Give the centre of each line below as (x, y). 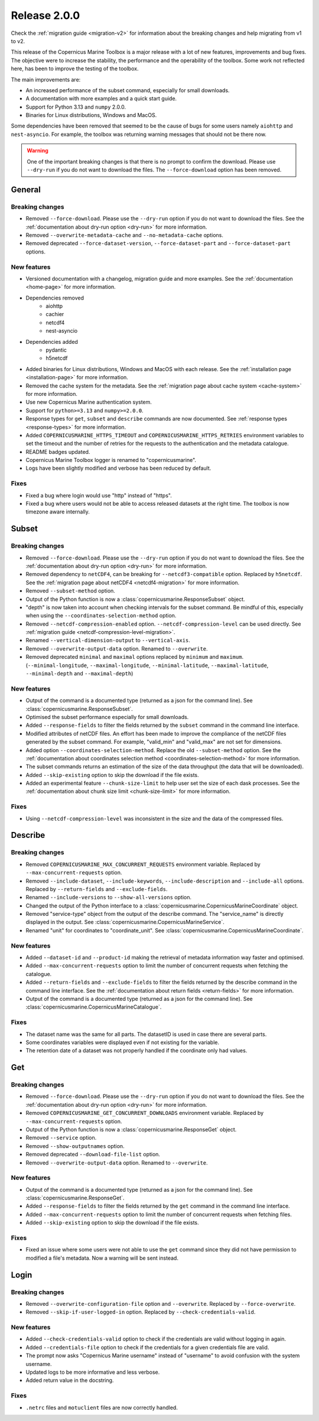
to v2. (18, 41)
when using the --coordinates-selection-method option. (101, 616)
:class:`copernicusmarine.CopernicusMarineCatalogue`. (94, 1007)
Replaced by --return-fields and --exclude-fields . (97, 889)
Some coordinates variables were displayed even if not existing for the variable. (123, 1042)
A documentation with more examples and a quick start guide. (101, 99)
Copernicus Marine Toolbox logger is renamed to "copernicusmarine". (111, 460)
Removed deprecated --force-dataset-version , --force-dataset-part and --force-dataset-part (158, 243)
